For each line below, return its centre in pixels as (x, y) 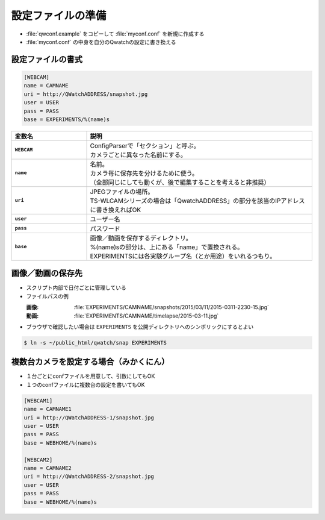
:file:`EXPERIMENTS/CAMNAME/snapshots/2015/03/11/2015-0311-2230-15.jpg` (171, 307)
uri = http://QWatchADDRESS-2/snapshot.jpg (89, 477)
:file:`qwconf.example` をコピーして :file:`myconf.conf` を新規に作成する (115, 34)
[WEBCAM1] (38, 400)
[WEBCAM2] (38, 460)
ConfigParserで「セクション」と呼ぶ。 (145, 146)
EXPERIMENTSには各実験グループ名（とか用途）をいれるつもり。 (183, 256)
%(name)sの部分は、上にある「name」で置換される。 (167, 247)
